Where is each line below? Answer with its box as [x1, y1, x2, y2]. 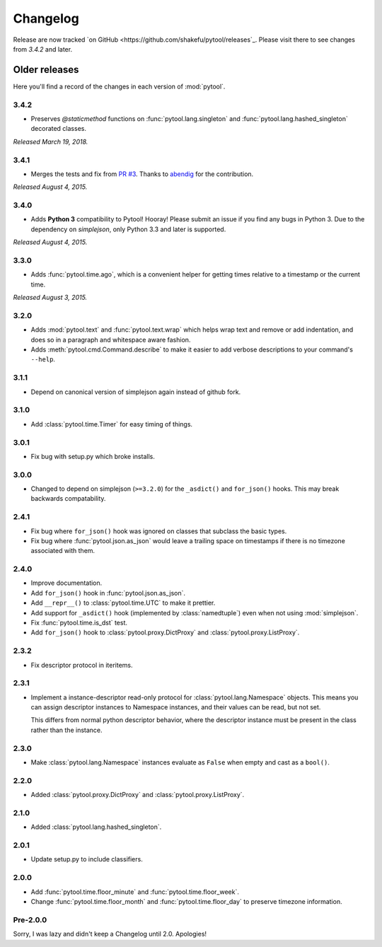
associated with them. [30, 547, 95, 555]
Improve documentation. [30, 579, 103, 587]
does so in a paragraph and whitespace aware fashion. [30, 335, 191, 344]
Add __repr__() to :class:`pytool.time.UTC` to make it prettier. [30, 598, 216, 608]
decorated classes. [30, 124, 86, 133]
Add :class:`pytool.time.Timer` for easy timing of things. [30, 419, 193, 428]
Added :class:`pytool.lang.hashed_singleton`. [30, 823, 162, 831]
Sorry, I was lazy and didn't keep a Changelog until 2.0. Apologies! [13, 930, 207, 939]
